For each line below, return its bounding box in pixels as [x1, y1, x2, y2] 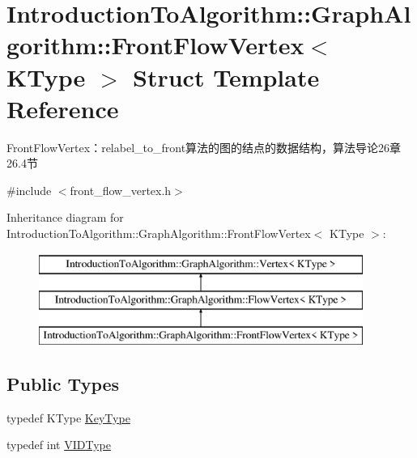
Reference [6, 91, 119, 125]
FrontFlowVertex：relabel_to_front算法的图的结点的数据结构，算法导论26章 [6, 138, 402, 155]
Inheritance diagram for [6, 209, 124, 226]
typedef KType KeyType [6, 409, 130, 426]
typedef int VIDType [6, 436, 111, 453]
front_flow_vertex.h [70, 181, 172, 198]
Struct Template [133, 60, 320, 93]
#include [6, 181, 52, 198]
